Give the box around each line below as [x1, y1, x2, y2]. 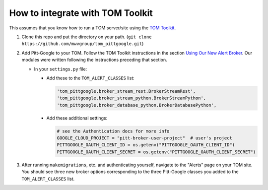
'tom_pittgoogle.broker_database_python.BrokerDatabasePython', [57, 102, 217, 108]
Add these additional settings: [46, 115, 108, 121]
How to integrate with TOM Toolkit [9, 7, 153, 18]
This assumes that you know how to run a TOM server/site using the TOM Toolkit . [9, 25, 176, 31]
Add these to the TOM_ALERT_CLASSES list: [46, 75, 135, 81]
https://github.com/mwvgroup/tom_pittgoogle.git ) [21, 41, 144, 47]
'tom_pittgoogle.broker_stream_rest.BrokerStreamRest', [57, 88, 196, 94]
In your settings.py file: [34, 66, 87, 72]
